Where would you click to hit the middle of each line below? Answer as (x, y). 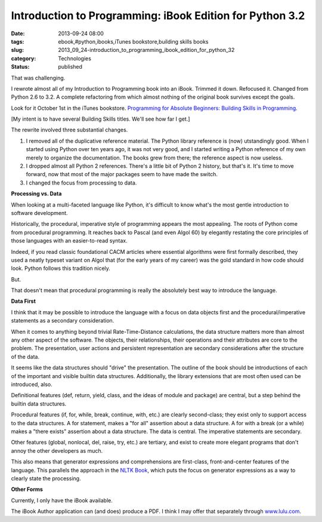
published (70, 67)
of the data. (25, 357)
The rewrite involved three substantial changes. (69, 130)
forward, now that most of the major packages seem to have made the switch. (122, 174)
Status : (20, 67)
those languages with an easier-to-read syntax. (69, 241)
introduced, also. (32, 384)
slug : (17, 50)
